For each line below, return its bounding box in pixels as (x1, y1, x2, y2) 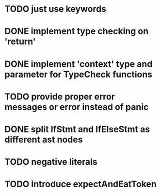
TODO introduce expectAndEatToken (4, 179, 157, 190)
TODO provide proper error (4, 91, 115, 102)
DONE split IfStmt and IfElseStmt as (4, 123, 150, 135)
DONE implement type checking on (4, 26, 149, 37)
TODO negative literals (4, 156, 97, 168)
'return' (4, 36, 36, 47)
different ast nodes (4, 134, 83, 145)
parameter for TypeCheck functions (4, 69, 153, 80)
